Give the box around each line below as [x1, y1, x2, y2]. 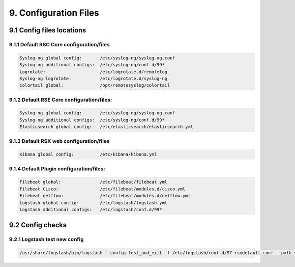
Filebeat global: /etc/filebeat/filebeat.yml [19, 179, 168, 185]
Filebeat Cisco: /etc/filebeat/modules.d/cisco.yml [19, 186, 186, 191]
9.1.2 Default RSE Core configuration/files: [9, 96, 113, 103]
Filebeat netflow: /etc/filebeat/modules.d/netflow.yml [19, 193, 191, 199]
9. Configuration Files [9, 7, 99, 18]
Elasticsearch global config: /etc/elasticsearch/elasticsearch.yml [19, 124, 194, 130]
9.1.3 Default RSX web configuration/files [9, 137, 110, 144]
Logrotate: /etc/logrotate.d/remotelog [19, 69, 168, 75]
